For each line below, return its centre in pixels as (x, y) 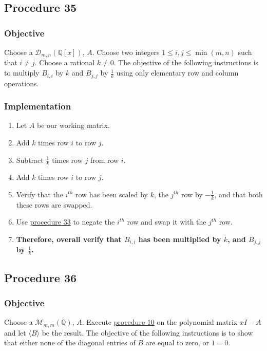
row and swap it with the (167, 222)
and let (15, 332)
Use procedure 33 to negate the (65, 222)
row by (192, 194)
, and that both (239, 194)
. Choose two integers (126, 52)
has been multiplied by (180, 239)
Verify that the (40, 194)
